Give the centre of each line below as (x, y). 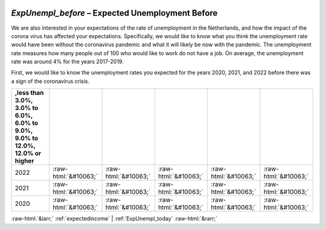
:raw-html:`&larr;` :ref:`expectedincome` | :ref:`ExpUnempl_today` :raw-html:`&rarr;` (114, 218)
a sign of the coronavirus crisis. (50, 81)
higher (24, 161)
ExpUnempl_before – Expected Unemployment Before (114, 13)
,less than (29, 93)
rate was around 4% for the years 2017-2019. (67, 62)
